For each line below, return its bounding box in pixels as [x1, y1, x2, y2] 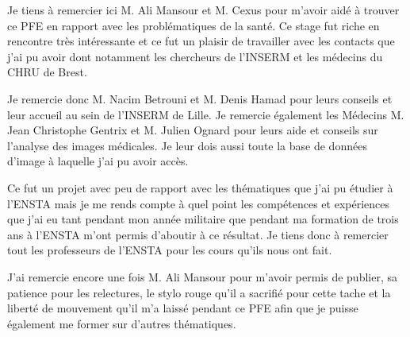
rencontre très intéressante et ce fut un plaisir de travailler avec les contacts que [7, 33, 395, 49]
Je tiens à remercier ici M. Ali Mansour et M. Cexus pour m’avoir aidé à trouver [7, 2, 400, 17]
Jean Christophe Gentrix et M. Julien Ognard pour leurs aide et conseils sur [7, 122, 378, 138]
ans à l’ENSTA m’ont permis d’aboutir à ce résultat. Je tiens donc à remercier [7, 226, 389, 242]
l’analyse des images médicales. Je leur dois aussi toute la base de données [7, 137, 367, 153]
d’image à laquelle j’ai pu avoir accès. [7, 153, 189, 169]
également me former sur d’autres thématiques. [7, 315, 236, 331]
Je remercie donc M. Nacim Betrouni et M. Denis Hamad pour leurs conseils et [7, 90, 393, 107]
